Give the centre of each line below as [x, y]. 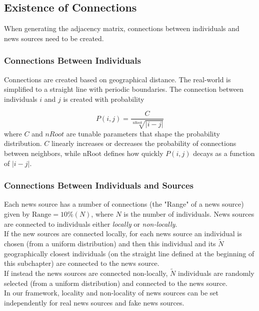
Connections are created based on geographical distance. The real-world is [117, 79]
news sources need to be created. [54, 38]
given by [17, 214]
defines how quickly [133, 153]
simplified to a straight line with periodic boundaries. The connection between [124, 89]
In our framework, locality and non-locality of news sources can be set [111, 293]
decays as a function [224, 153]
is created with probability [104, 99]
